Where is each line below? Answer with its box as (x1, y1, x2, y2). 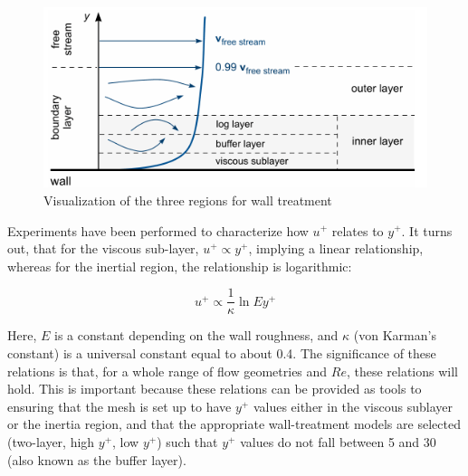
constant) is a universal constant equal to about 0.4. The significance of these (7, 343, 436, 362)
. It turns (401, 221, 453, 240)
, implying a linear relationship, (248, 239, 424, 258)
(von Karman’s (353, 326, 436, 345)
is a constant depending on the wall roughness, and (53, 326, 339, 345)
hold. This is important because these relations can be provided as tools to (7, 379, 422, 398)
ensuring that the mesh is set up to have (7, 396, 232, 415)
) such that (157, 432, 218, 451)
